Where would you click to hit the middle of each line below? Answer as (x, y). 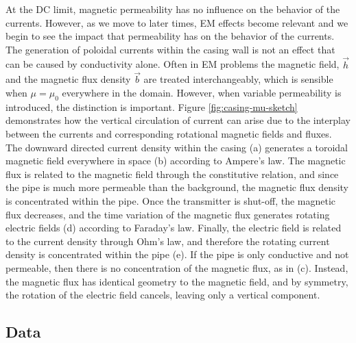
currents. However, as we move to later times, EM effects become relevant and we (177, 22)
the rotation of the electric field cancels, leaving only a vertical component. (163, 295)
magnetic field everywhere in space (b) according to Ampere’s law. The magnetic (176, 161)
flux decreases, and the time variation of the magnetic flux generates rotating (168, 214)
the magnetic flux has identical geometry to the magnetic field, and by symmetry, (177, 281)
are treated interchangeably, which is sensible (238, 79)
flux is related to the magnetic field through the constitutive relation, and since (172, 174)
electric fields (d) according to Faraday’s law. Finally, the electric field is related (174, 228)
